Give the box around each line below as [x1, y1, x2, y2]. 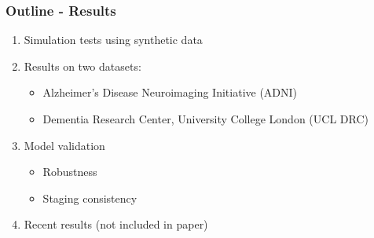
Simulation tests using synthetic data [24, 31, 203, 48]
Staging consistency [42, 189, 137, 206]
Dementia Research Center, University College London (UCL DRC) [42, 111, 368, 126]
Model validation [24, 137, 105, 153]
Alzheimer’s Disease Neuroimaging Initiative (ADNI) [42, 84, 298, 101]
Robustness [42, 163, 97, 180]
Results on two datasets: [24, 57, 141, 74]
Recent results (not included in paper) [24, 216, 208, 233]
